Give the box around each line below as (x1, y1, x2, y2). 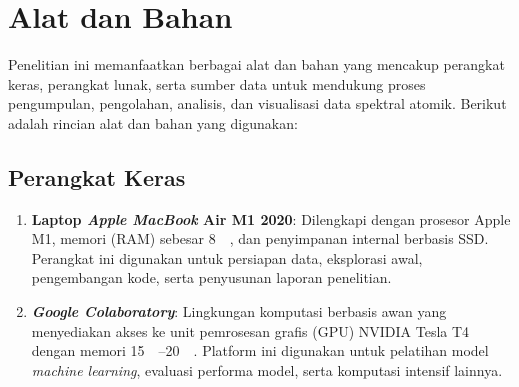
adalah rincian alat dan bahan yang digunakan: (8, 112, 298, 133)
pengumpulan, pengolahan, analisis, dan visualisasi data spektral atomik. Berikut (8, 93, 507, 114)
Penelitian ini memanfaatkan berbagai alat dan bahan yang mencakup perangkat (8, 54, 505, 75)
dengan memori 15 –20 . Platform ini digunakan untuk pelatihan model (31, 340, 489, 361)
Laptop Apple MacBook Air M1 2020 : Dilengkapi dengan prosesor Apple (31, 208, 511, 229)
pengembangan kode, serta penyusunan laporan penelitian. (31, 267, 392, 288)
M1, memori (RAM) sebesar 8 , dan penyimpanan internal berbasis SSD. (31, 228, 489, 249)
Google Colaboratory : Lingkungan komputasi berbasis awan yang (31, 301, 447, 322)
